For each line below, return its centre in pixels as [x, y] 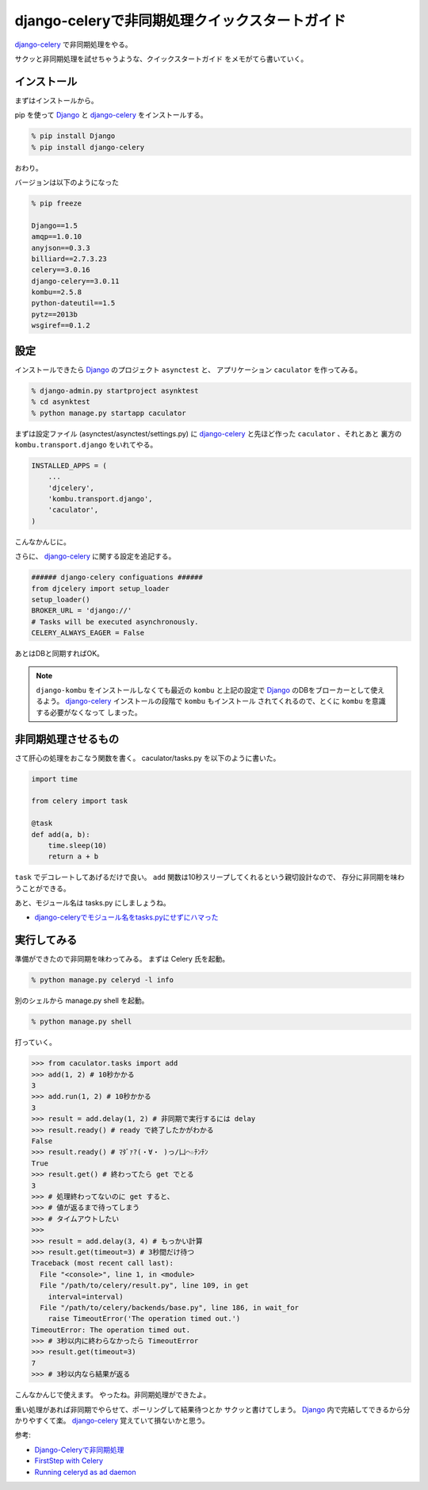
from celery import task [80, 801]
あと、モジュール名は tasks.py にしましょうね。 [92, 903]
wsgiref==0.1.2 [61, 326]
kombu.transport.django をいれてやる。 [86, 444]
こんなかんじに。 [42, 541]
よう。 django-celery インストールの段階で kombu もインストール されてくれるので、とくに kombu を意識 [214, 701]
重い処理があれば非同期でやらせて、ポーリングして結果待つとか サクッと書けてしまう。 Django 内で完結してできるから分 [212, 1409]
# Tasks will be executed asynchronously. [115, 622]
